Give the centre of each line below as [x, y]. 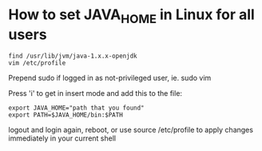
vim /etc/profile [37, 63]
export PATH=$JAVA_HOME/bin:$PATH [66, 115]
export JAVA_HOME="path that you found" [77, 108]
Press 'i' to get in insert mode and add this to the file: [95, 93]
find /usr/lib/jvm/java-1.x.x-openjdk [73, 56]
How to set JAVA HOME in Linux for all [132, 16]
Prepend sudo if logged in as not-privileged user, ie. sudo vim [110, 77]
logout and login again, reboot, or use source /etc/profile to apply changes [131, 129]
